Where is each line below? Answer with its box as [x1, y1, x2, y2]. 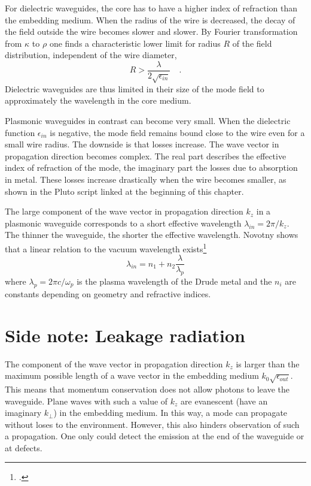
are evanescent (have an [181, 394, 268, 407]
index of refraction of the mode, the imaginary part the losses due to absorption [5, 161, 298, 174]
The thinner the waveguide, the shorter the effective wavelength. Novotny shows [5, 228, 298, 241]
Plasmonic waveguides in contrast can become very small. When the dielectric [5, 114, 291, 126]
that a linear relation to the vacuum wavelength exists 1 [5, 240, 207, 255]
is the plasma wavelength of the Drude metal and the [77, 275, 272, 288]
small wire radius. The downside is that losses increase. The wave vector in [5, 138, 279, 150]
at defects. [5, 441, 42, 454]
